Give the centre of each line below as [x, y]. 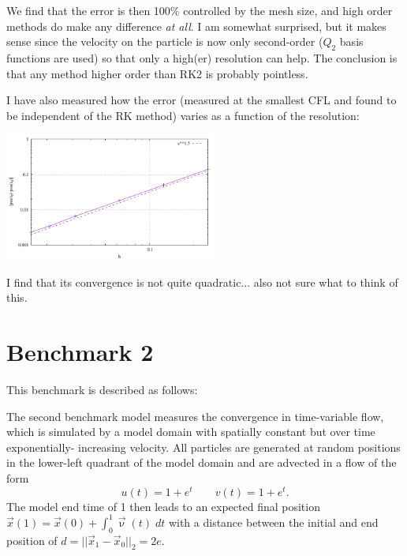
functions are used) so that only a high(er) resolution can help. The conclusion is [202, 57]
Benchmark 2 [80, 352]
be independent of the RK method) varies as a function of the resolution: [183, 115]
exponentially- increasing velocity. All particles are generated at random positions [203, 447]
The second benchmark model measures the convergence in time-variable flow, [195, 416]
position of [32, 540]
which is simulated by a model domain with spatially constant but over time [191, 432]
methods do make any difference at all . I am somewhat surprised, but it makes [196, 26]
